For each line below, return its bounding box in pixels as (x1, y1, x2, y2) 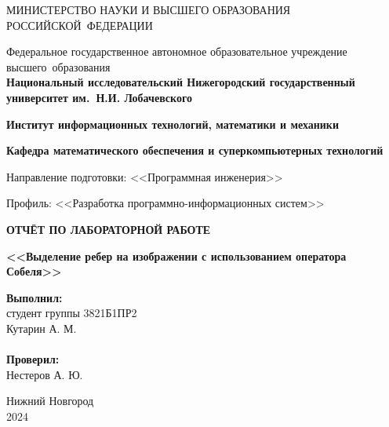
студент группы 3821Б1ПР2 (6, 305, 137, 321)
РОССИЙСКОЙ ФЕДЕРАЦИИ (6, 16, 153, 33)
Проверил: (6, 351, 60, 367)
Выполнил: (6, 289, 63, 305)
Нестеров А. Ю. (6, 366, 83, 382)
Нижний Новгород (6, 392, 94, 409)
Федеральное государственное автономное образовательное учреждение (6, 43, 347, 60)
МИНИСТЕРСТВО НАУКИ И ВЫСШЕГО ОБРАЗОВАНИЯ (6, 2, 291, 17)
